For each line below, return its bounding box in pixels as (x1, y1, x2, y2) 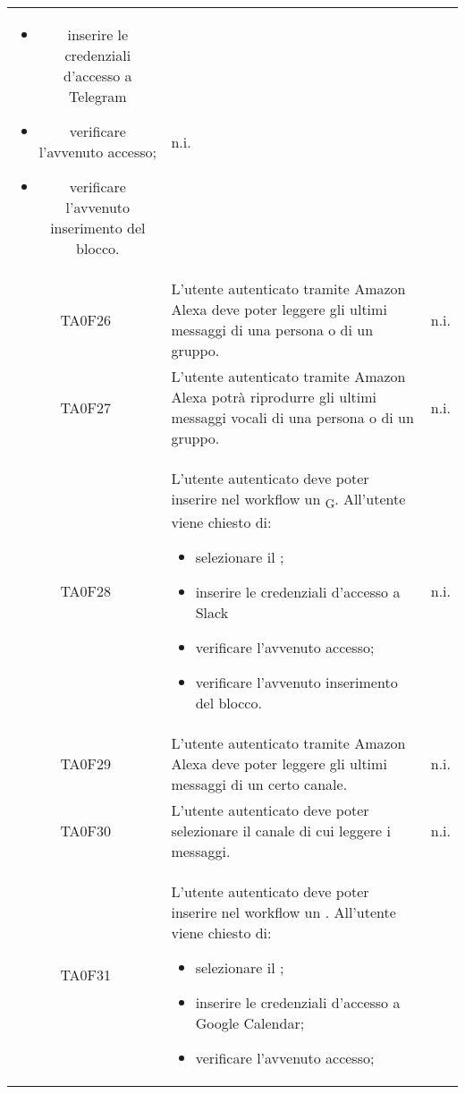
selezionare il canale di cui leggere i (171, 820, 391, 842)
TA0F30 (60, 820, 112, 842)
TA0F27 (60, 396, 112, 418)
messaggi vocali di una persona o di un (171, 407, 414, 428)
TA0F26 (60, 309, 112, 330)
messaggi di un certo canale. (171, 774, 348, 795)
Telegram (69, 86, 127, 106)
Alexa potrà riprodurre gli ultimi (171, 386, 377, 407)
